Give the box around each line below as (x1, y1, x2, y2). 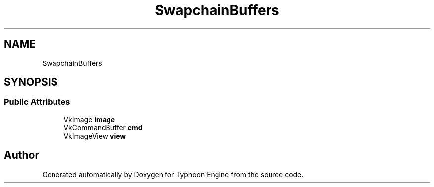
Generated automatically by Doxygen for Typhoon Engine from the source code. (42, 170, 304, 179)
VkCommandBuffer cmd (63, 123, 143, 132)
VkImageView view (63, 131, 126, 140)
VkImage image (63, 115, 115, 124)
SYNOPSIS (4, 76, 58, 89)
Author (4, 149, 39, 162)
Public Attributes (4, 97, 70, 107)
